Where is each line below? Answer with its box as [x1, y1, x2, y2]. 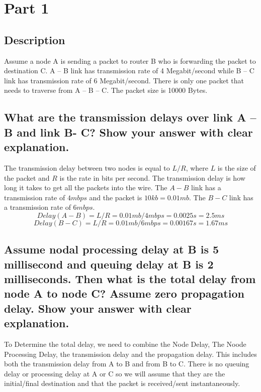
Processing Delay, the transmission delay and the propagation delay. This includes [4, 348, 257, 359]
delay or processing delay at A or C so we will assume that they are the [4, 368, 225, 378]
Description [4, 32, 65, 47]
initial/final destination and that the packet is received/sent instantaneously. [4, 378, 240, 388]
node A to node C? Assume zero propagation [4, 286, 244, 301]
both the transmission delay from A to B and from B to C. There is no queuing [4, 358, 249, 369]
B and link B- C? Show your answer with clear [4, 124, 253, 140]
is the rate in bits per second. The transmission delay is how [59, 172, 245, 183]
